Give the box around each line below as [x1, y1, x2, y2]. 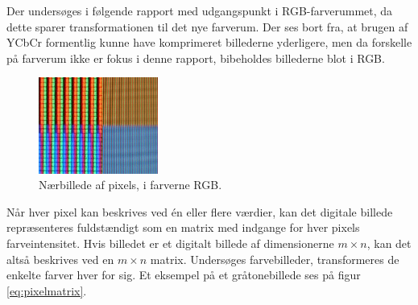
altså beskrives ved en [6, 250, 114, 267]
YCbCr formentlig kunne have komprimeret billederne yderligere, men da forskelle [6, 34, 412, 51]
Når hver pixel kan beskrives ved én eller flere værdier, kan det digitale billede [6, 203, 393, 220]
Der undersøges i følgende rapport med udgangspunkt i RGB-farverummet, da [6, 2, 393, 19]
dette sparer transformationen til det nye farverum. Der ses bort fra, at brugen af [6, 18, 408, 35]
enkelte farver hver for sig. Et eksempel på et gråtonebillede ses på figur [6, 266, 361, 283]
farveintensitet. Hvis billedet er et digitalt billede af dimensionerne [6, 234, 334, 251]
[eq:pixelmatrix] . [6, 282, 87, 299]
